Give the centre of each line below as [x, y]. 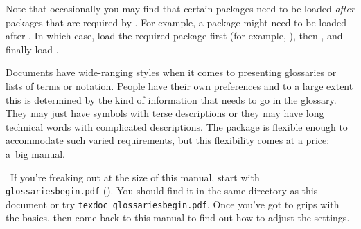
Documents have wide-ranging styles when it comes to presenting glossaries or [171, 72]
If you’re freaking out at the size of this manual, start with [135, 177]
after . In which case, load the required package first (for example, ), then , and [174, 36]
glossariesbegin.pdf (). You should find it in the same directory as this [162, 191]
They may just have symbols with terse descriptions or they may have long [165, 113]
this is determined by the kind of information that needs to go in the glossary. [171, 99]
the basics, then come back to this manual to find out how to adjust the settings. [178, 218]
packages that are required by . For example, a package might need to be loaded [176, 22]
